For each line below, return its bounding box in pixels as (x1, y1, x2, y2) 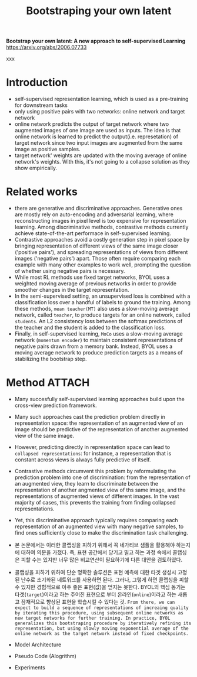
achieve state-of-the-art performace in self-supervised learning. (14, 230, 172, 237)
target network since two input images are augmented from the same (14, 139, 183, 147)
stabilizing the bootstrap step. (14, 356, 87, 363)
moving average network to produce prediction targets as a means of (14, 349, 183, 356)
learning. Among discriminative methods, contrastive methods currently (14, 223, 189, 231)
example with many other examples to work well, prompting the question (14, 261, 191, 268)
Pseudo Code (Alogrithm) (14, 653, 76, 659)
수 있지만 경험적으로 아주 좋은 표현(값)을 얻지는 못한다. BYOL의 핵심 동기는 (14, 584, 186, 590)
